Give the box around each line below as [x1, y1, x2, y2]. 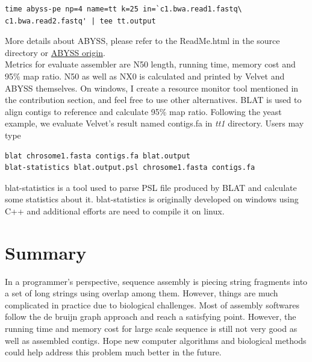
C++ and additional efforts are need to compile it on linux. [5, 204, 225, 217]
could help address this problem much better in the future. [5, 346, 222, 358]
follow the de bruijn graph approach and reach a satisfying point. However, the [5, 310, 296, 323]
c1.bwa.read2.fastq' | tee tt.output [5, 16, 156, 25]
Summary [5, 240, 87, 264]
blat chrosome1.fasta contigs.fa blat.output [5, 151, 190, 160]
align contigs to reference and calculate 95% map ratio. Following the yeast [5, 105, 282, 117]
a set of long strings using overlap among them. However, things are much [5, 287, 278, 299]
